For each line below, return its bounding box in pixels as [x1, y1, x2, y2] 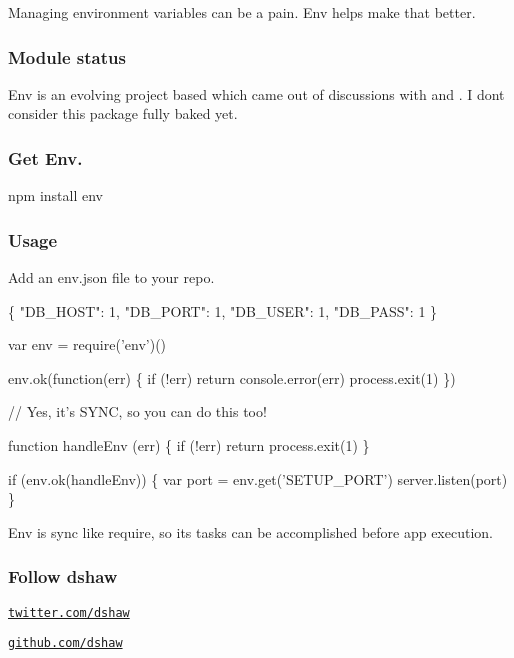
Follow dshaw [8, 564, 118, 589]
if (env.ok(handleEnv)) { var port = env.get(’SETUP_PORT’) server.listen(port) [8, 468, 508, 489]
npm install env [8, 185, 103, 206]
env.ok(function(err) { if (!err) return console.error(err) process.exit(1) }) [8, 367, 456, 388]
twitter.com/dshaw [8, 605, 130, 620]
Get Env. [8, 145, 83, 170]
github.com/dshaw [8, 636, 123, 651]
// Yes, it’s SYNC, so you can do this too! [8, 401, 267, 422]
